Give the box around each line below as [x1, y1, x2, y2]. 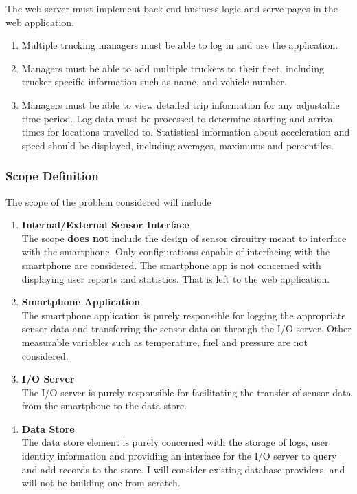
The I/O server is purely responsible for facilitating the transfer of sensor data [21, 385, 352, 399]
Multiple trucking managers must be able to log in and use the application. [21, 38, 338, 52]
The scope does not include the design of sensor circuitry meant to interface [21, 230, 347, 245]
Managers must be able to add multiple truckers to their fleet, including [21, 61, 325, 75]
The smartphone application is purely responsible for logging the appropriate [21, 308, 346, 322]
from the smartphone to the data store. [21, 398, 187, 413]
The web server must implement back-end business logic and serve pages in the [5, 1, 338, 15]
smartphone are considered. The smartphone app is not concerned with [21, 257, 321, 272]
